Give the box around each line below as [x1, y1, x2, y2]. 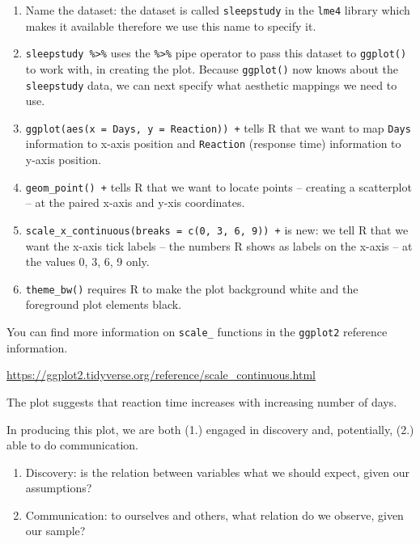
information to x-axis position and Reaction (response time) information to [25, 135, 401, 152]
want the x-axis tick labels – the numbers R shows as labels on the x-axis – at [25, 237, 413, 254]
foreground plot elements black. [25, 296, 182, 313]
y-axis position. [25, 151, 101, 168]
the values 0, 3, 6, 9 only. [25, 253, 150, 270]
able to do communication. [6, 436, 138, 453]
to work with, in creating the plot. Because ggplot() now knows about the [25, 60, 398, 77]
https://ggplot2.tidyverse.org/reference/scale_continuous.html [6, 366, 316, 383]
